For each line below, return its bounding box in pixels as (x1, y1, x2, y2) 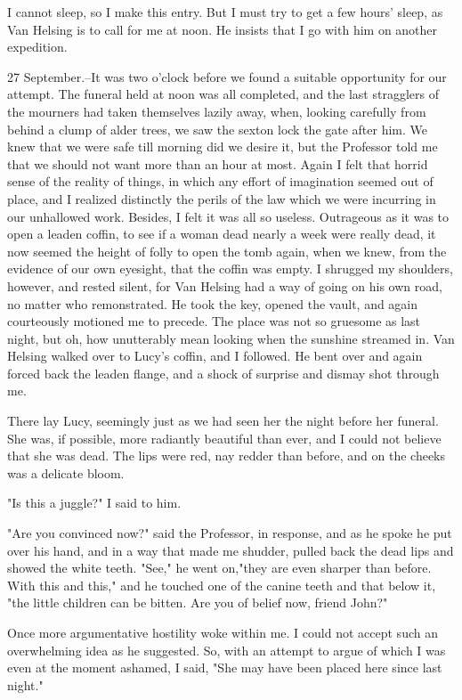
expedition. (7, 37, 68, 56)
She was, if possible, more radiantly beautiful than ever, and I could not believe (7, 428, 442, 447)
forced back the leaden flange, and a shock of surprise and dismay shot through (7, 363, 440, 382)
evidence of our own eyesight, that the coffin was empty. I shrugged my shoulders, (7, 259, 453, 278)
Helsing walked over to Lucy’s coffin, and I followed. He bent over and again (7, 346, 423, 365)
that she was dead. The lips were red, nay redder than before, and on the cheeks (7, 446, 446, 465)
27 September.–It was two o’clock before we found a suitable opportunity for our (7, 67, 447, 85)
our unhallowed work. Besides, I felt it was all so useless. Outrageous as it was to (7, 207, 450, 225)
